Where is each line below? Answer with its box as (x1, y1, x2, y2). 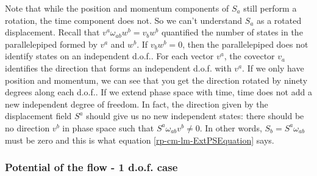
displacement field (5, 109, 72, 122)
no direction (5, 121, 50, 134)
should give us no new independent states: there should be (86, 109, 304, 122)
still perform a (243, 2, 297, 14)
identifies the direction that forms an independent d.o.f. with (5, 61, 232, 74)
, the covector (224, 50, 275, 62)
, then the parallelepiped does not (182, 37, 308, 50)
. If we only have (242, 61, 304, 74)
